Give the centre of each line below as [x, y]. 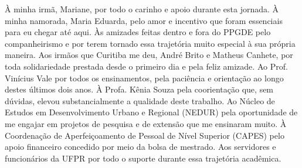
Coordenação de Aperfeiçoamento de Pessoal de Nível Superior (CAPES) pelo [145, 135]
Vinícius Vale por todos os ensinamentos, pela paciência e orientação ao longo [144, 78]
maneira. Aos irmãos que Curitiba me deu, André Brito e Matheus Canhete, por [149, 55]
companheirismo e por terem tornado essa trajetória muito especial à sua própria [150, 43]
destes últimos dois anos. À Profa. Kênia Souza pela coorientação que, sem [139, 89]
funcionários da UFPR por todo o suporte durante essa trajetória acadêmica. [143, 158]
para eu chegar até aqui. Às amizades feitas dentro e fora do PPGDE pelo [138, 32]
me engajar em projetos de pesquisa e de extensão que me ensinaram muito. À [146, 123]
